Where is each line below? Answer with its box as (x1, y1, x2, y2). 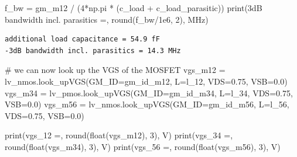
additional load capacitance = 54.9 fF (5, 35, 160, 44)
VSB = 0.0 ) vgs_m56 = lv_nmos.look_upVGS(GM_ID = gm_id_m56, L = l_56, (5, 98, 289, 110)
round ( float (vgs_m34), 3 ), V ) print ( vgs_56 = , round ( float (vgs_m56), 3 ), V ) (5, 140, 281, 152)
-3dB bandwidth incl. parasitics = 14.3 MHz (5, 46, 181, 55)
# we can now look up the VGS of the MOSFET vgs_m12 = (5, 64, 226, 76)
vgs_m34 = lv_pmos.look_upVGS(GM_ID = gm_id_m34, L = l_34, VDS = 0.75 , (5, 86, 293, 99)
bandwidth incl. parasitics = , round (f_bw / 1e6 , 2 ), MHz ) (5, 13, 209, 25)
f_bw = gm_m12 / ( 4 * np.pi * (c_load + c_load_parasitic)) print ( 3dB (5, 2, 262, 13)
